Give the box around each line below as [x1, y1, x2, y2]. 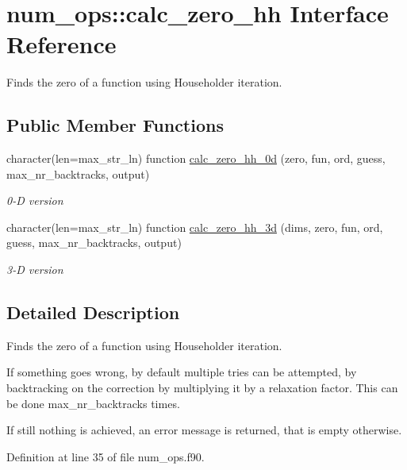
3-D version [6, 261, 63, 278]
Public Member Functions [6, 113, 224, 137]
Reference [6, 28, 117, 60]
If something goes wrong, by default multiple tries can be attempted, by [6, 364, 357, 380]
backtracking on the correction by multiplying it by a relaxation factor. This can [6, 379, 398, 396]
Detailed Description [6, 300, 180, 325]
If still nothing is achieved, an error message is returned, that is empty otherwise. [6, 422, 402, 438]
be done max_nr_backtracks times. [6, 395, 180, 411]
